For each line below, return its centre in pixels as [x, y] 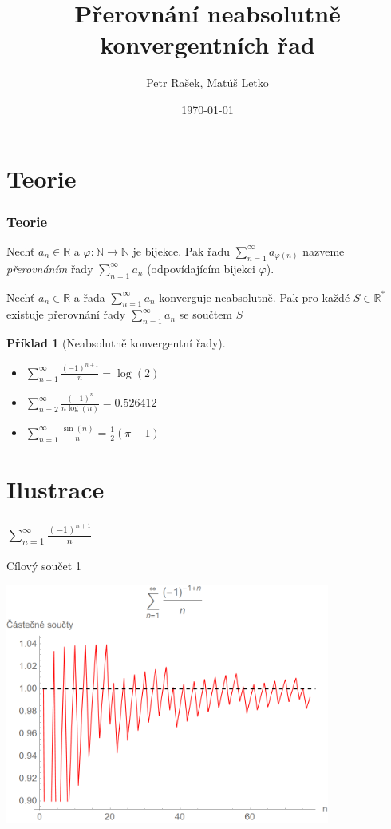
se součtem [206, 314]
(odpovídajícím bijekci [201, 268]
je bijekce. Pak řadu [182, 250]
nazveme [324, 250]
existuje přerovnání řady [66, 314]
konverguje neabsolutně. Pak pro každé [255, 297]
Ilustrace [55, 488]
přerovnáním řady [50, 268]
